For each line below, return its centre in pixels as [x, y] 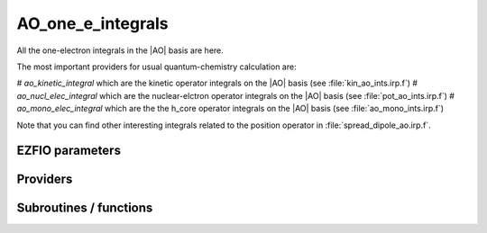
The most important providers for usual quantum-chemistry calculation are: [156, 67]
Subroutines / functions [85, 208]
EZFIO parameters [69, 151]
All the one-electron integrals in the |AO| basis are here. [120, 50]
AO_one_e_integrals [92, 23]
